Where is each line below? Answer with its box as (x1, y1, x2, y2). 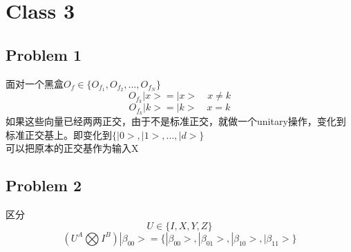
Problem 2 (6, 175, 82, 196)
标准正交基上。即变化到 (6, 127, 112, 142)
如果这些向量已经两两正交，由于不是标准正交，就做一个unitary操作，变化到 (6, 114, 346, 128)
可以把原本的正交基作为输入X (6, 141, 139, 155)
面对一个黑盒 (6, 76, 64, 90)
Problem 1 (6, 43, 82, 65)
